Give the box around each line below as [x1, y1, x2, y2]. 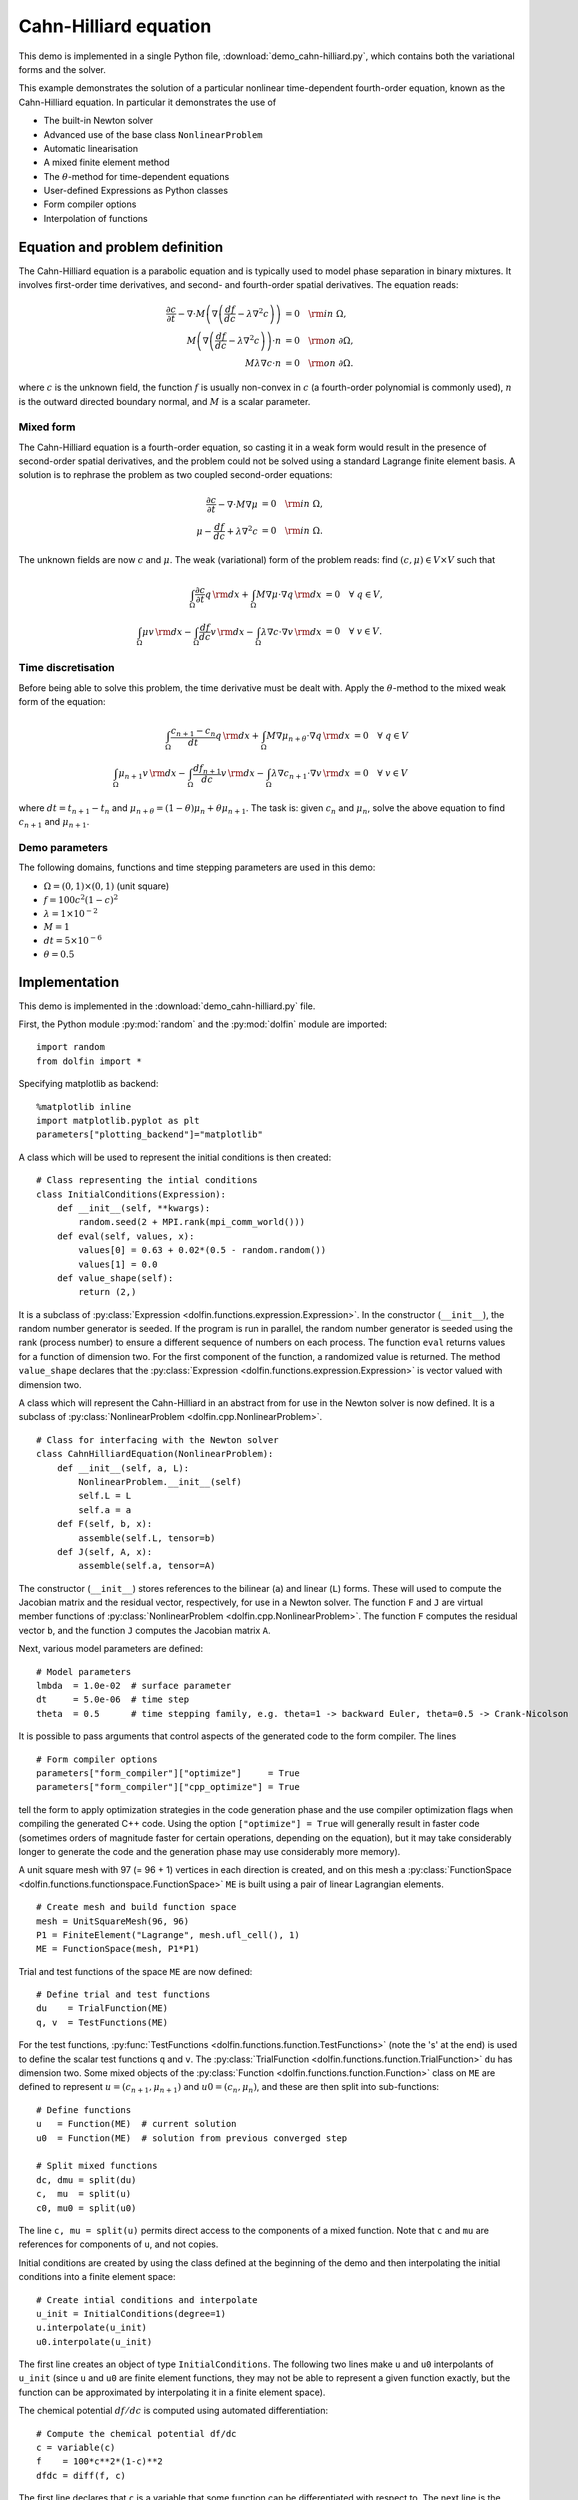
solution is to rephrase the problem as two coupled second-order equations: [18, 469, 333, 481]
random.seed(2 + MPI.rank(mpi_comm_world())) [78, 1216, 305, 1228]
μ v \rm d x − [141, 626, 192, 637]
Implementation [18, 973, 120, 990]
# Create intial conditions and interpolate [36, 2294, 259, 2305]
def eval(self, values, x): [56, 1230, 195, 1242]
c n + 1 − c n [170, 725, 216, 739]
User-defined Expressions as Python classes [43, 185, 229, 197]
